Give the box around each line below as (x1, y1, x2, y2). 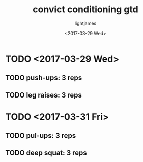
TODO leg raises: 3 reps (5, 90, 82, 100)
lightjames (74, 20, 97, 26)
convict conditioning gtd (33, 4, 138, 15)
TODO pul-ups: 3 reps (5, 131, 76, 140)
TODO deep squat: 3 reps (5, 148, 88, 157)
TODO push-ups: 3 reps (5, 74, 82, 82)
